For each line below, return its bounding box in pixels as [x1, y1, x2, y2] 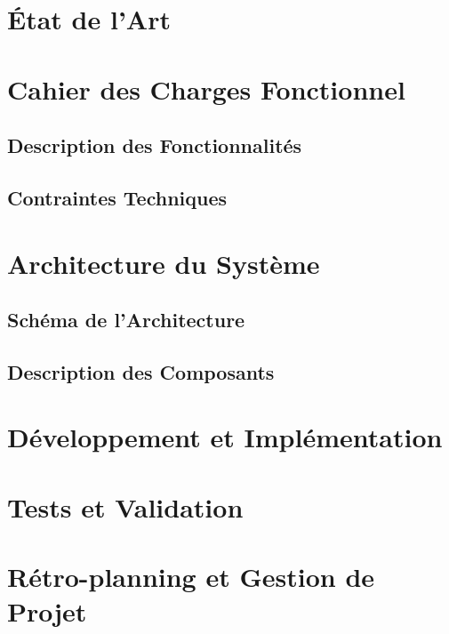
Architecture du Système [7, 245, 320, 281]
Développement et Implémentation [7, 419, 443, 455]
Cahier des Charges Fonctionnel [7, 70, 405, 107]
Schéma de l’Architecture [7, 306, 245, 333]
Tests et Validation [7, 488, 244, 525]
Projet [7, 593, 87, 630]
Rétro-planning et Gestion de [7, 558, 375, 595]
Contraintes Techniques [7, 183, 228, 211]
